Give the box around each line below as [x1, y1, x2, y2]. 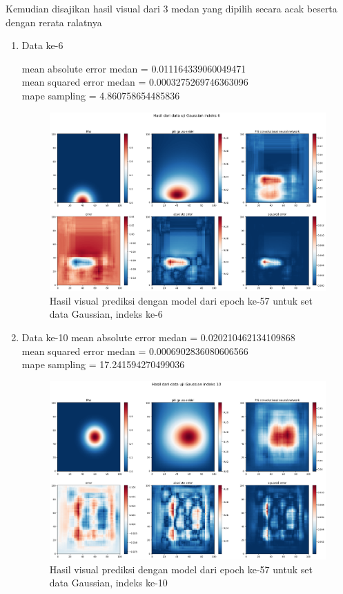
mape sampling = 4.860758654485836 [21, 88, 180, 102]
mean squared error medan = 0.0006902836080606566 [21, 343, 248, 358]
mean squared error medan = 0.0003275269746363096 [21, 75, 248, 89]
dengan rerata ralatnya [6, 15, 102, 29]
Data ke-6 [21, 38, 63, 52]
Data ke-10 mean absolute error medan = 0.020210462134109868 [21, 329, 295, 344]
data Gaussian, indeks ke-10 [49, 575, 168, 590]
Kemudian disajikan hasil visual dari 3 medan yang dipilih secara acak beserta [6, 1, 337, 15]
